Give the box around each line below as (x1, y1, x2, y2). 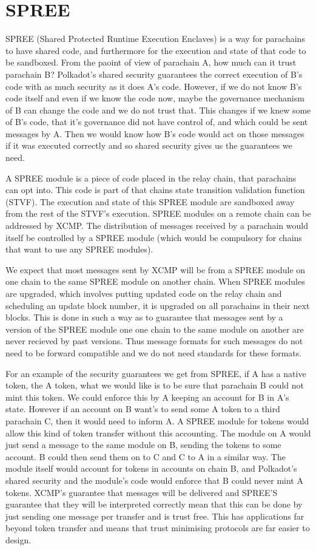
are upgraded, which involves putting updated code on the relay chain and (5, 287, 282, 299)
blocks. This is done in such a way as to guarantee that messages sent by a (5, 311, 283, 324)
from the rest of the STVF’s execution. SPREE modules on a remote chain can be (5, 207, 311, 220)
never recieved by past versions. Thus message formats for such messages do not (5, 334, 303, 347)
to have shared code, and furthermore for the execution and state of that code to (5, 44, 306, 56)
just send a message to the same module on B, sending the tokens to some (5, 438, 281, 451)
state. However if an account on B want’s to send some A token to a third (5, 402, 280, 415)
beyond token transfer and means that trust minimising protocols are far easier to (5, 521, 310, 534)
